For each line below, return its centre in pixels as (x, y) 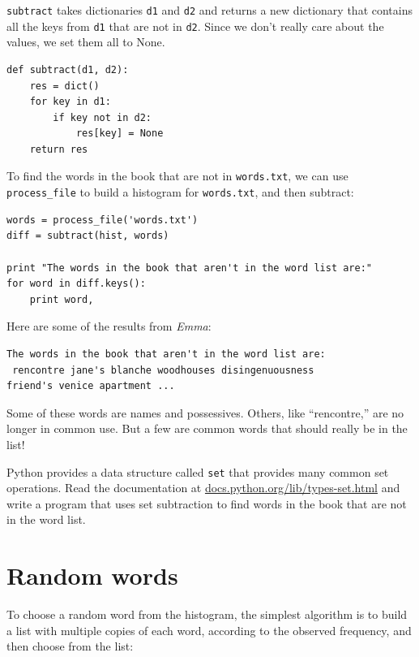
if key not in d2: (102, 117)
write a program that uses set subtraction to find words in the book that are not (207, 503)
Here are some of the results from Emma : (109, 326)
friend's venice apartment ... (91, 386)
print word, (62, 299)
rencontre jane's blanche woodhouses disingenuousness (163, 370)
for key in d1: (70, 102)
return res (59, 149)
